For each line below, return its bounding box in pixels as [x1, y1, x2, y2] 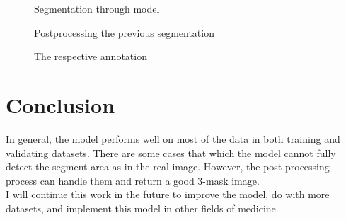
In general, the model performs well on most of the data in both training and [6, 131, 340, 146]
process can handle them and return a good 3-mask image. [6, 173, 260, 187]
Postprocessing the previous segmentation [34, 25, 214, 40]
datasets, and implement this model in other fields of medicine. [6, 200, 279, 215]
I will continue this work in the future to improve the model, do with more [6, 187, 330, 202]
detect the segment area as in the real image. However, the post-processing [6, 159, 330, 174]
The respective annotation [34, 49, 147, 64]
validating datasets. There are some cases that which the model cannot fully [6, 145, 336, 160]
